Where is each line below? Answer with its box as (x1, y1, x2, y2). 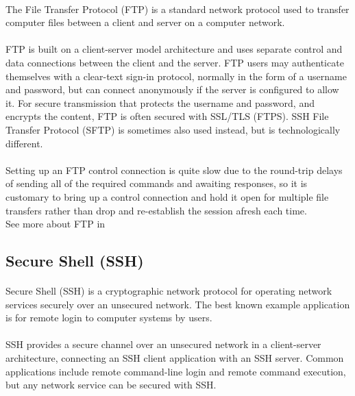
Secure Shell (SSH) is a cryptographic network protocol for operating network (5, 284, 332, 298)
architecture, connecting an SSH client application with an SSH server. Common (5, 351, 344, 365)
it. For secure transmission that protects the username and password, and (5, 95, 315, 110)
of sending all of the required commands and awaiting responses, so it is (5, 176, 308, 190)
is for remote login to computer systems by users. (5, 310, 212, 325)
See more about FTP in (5, 216, 106, 231)
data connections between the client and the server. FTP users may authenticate (5, 55, 344, 69)
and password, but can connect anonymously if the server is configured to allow (5, 82, 339, 97)
